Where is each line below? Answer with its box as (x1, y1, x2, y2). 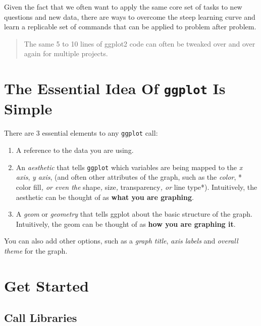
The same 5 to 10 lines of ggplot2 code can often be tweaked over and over (24, 38, 255, 49)
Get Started (4, 275, 89, 296)
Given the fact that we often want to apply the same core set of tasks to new (4, 2, 242, 12)
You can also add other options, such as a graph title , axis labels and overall (4, 235, 238, 246)
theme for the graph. (4, 245, 68, 256)
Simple (4, 98, 53, 119)
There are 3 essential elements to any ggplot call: (4, 128, 158, 138)
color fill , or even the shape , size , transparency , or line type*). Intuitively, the (16, 181, 257, 192)
